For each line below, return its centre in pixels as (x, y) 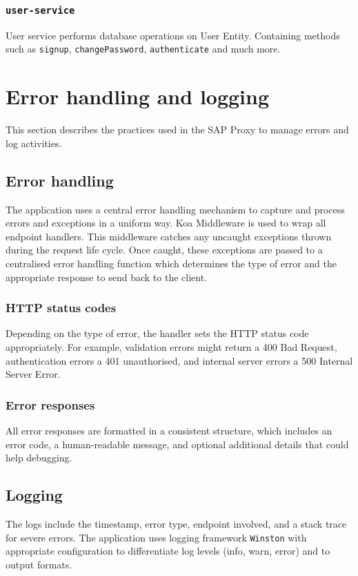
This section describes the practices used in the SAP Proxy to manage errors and (177, 129)
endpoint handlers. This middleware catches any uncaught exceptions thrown (169, 236)
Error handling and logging (138, 96)
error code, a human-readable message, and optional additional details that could (177, 444)
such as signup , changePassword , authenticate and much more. (143, 49)
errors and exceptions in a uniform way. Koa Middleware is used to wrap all (166, 223)
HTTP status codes (61, 308)
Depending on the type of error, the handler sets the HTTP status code (157, 333)
